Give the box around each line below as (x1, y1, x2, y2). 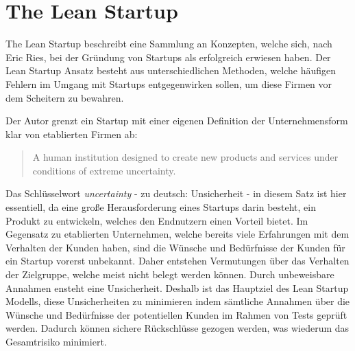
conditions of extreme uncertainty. (32, 163, 176, 177)
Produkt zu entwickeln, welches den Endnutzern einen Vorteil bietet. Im (5, 213, 308, 227)
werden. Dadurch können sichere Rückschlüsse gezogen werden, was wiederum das (5, 321, 350, 335)
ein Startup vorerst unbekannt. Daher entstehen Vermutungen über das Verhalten (5, 253, 350, 268)
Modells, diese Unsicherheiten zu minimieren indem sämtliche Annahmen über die (5, 294, 350, 308)
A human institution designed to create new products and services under (32, 150, 339, 164)
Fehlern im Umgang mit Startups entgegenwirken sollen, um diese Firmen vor (5, 76, 332, 91)
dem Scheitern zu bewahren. (5, 90, 124, 104)
